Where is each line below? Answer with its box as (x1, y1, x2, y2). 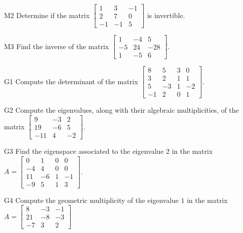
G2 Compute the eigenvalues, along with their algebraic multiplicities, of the (4, 105, 239, 115)
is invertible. (147, 10, 185, 20)
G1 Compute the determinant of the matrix (4, 76, 138, 86)
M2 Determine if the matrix (4, 10, 90, 20)
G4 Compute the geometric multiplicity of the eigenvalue (4, 194, 179, 205)
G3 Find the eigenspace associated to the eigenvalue (4, 146, 164, 156)
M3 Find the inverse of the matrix (4, 41, 109, 51)
